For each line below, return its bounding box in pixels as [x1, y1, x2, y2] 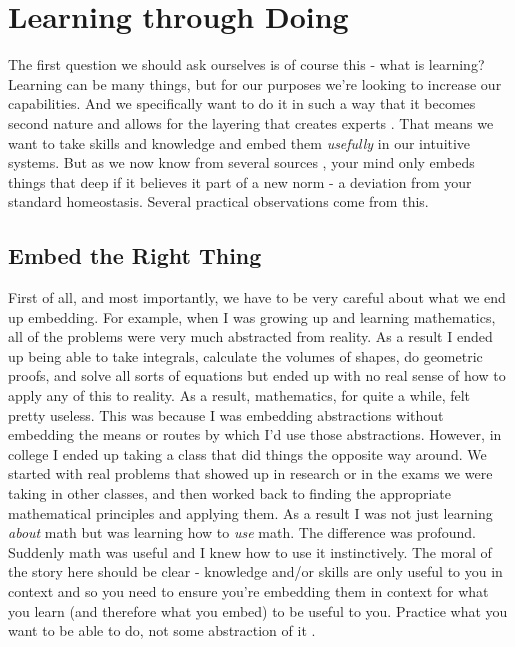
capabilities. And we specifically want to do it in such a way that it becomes [8, 93, 476, 114]
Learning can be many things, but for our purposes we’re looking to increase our [8, 73, 502, 94]
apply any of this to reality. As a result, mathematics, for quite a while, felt [8, 385, 471, 406]
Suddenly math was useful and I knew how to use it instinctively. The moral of [8, 541, 492, 562]
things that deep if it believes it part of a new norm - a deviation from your [8, 171, 472, 192]
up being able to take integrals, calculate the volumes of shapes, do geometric [8, 345, 483, 366]
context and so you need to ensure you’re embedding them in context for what [8, 580, 489, 601]
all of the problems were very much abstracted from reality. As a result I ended [8, 326, 493, 347]
